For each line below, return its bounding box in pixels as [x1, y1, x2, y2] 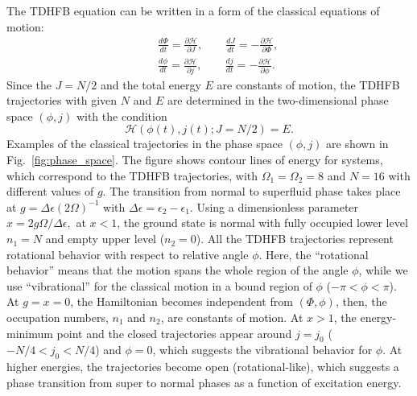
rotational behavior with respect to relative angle [6, 245, 249, 262]
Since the [6, 76, 52, 93]
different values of [6, 183, 94, 200]
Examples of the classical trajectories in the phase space [6, 135, 283, 152]
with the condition [76, 107, 167, 124]
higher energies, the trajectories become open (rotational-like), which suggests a [6, 358, 399, 375]
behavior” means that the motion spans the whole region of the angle [6, 262, 349, 278]
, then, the [335, 293, 387, 310]
